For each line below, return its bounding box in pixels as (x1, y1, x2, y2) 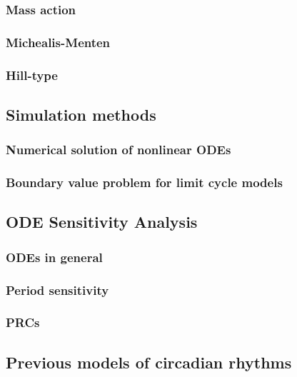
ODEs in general (6, 248, 103, 266)
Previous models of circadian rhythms (6, 351, 292, 373)
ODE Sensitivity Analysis (6, 211, 198, 233)
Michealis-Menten (6, 33, 111, 51)
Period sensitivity (6, 281, 109, 298)
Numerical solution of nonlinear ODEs (6, 141, 231, 159)
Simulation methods (6, 103, 156, 125)
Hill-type (6, 66, 58, 84)
